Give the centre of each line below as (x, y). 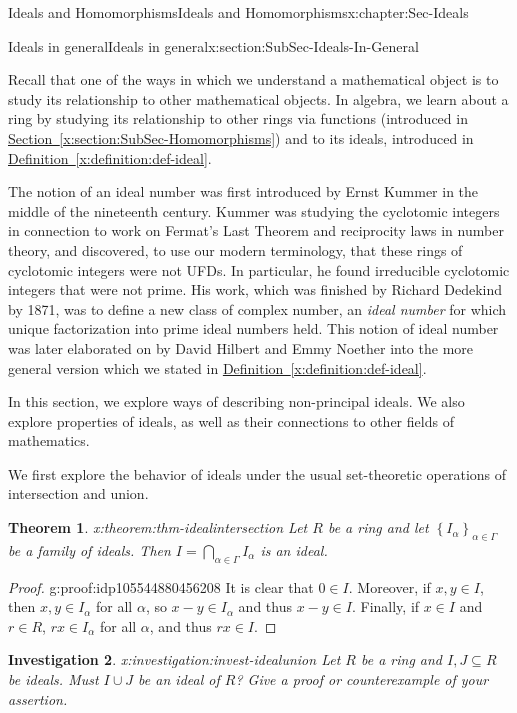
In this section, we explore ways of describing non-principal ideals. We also (236, 401)
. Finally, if (385, 606)
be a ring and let (378, 527)
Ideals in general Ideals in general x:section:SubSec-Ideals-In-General (213, 45)
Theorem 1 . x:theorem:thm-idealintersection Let (158, 527)
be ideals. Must (53, 679)
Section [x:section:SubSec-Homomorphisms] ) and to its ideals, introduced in (241, 137)
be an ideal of (179, 679)
